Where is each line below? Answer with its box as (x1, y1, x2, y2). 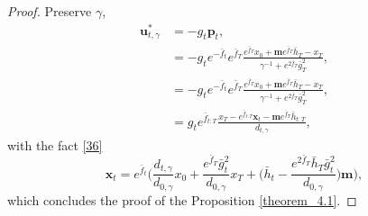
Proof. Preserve (7, 2, 92, 20)
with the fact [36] (7, 136, 103, 155)
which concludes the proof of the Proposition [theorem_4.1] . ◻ (7, 190, 357, 209)
